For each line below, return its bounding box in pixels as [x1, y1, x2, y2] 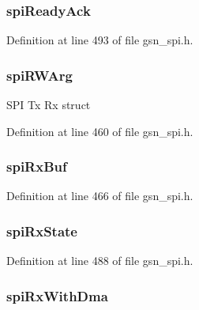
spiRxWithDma [6, 285, 108, 305]
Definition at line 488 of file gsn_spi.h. [6, 252, 193, 269]
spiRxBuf [6, 157, 67, 176]
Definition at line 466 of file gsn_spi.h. [6, 187, 193, 204]
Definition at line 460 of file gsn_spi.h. [6, 123, 193, 139]
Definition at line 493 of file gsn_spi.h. [6, 32, 193, 48]
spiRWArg [6, 65, 73, 85]
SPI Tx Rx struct [6, 96, 91, 113]
